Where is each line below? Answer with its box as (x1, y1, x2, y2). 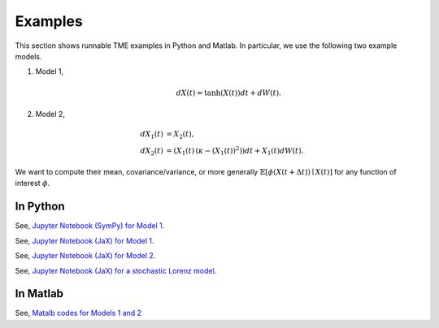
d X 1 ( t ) (140, 130, 164, 140)
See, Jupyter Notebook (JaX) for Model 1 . (15, 235, 154, 245)
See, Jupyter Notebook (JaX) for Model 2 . (15, 251, 156, 261)
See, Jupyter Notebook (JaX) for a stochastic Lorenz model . (15, 265, 217, 275)
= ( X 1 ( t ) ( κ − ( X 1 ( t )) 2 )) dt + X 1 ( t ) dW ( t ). (166, 145, 304, 158)
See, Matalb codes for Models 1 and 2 (15, 309, 142, 318)
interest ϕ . (15, 179, 50, 188)
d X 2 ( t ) (140, 146, 164, 158)
